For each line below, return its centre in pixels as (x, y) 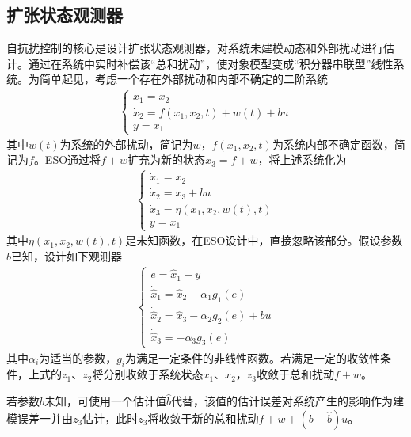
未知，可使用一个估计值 (106, 400)
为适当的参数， (78, 357)
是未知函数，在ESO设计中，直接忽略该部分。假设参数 (264, 240)
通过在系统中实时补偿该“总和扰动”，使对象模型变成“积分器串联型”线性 (211, 63)
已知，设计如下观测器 (67, 255)
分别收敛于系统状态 (153, 374)
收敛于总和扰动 (296, 374)
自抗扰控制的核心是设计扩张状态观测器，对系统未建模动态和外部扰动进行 (195, 48)
